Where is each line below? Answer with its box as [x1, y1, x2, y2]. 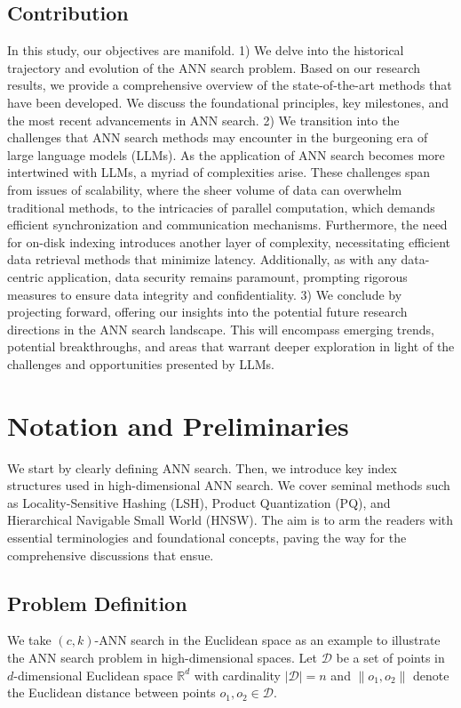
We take [7, 631, 52, 649]
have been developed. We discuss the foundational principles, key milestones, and [7, 93, 449, 111]
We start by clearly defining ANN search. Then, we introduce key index [7, 458, 397, 477]
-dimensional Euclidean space [13, 665, 173, 684]
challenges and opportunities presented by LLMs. [7, 354, 275, 373]
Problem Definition [7, 589, 187, 616]
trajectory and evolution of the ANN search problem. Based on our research [7, 58, 421, 76]
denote [412, 665, 449, 684]
